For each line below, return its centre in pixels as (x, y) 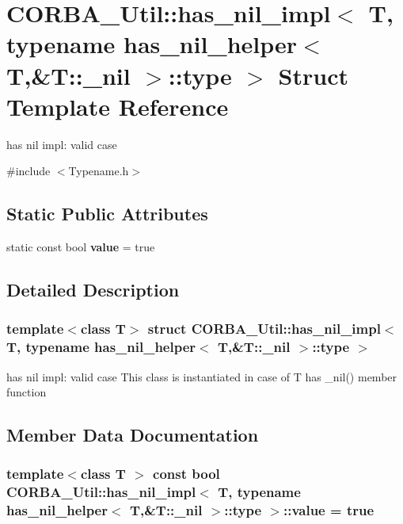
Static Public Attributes (107, 214)
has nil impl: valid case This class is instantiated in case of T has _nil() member (202, 376)
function (27, 392)
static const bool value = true (81, 247)
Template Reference (118, 106)
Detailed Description (93, 290)
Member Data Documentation (133, 435)
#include (29, 171)
